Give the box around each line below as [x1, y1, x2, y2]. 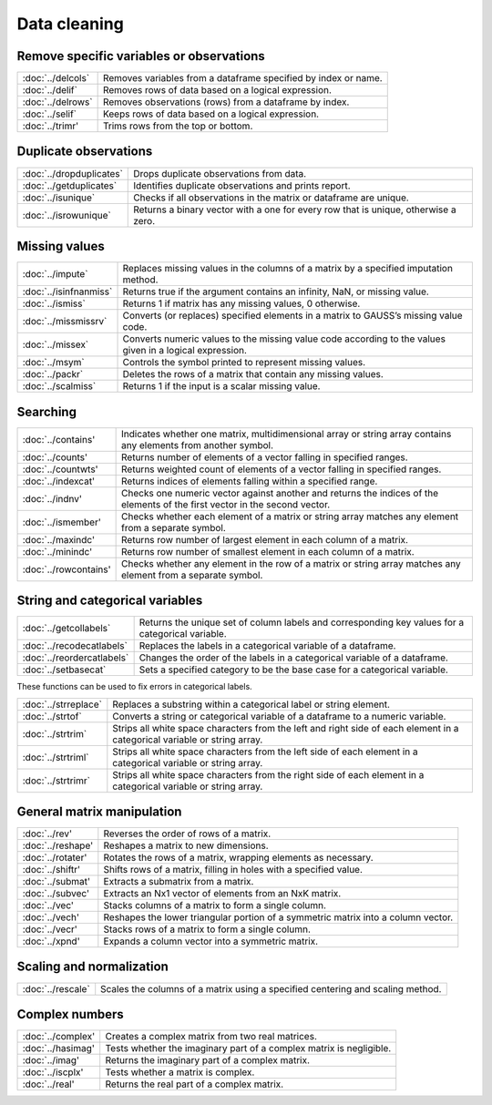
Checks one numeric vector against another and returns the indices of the [121, 486, 439, 499]
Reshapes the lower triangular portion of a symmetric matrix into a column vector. [103, 911, 454, 924]
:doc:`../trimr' [22, 119, 79, 132]
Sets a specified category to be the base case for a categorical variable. [138, 663, 448, 676]
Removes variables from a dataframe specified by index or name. [102, 72, 383, 85]
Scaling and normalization [16, 959, 169, 975]
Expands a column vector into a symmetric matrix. [103, 935, 319, 947]
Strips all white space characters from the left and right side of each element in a [112, 721, 459, 734]
